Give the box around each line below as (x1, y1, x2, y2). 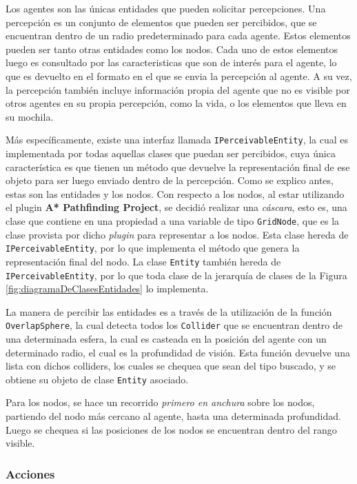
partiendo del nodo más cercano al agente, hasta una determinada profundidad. (6, 409, 341, 423)
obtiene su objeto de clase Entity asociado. (6, 372, 189, 386)
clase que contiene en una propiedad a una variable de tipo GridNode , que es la (6, 213, 340, 228)
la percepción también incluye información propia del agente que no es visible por (6, 82, 350, 97)
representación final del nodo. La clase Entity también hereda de (6, 254, 281, 268)
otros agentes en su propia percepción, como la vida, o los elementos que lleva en (6, 96, 347, 110)
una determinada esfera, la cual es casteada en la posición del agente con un (6, 332, 327, 346)
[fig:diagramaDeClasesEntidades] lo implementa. (6, 281, 209, 296)
